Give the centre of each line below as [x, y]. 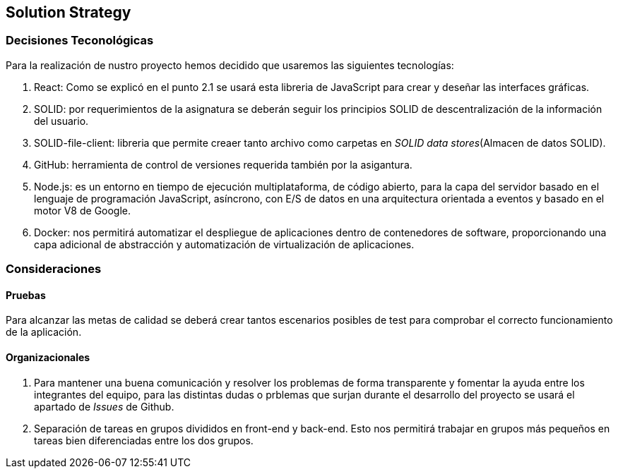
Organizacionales [48, 357]
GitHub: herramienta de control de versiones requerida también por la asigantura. [223, 164]
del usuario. [61, 121]
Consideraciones [54, 269]
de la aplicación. [44, 332]
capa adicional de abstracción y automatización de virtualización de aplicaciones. [224, 244]
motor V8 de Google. [83, 210]
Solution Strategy [69, 12]
